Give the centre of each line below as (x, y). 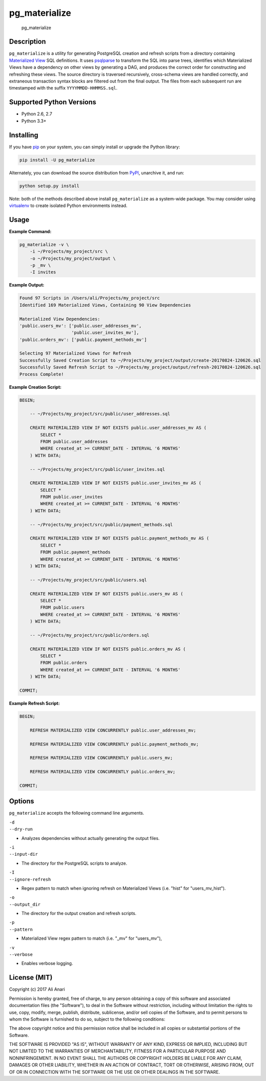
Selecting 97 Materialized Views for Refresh (75, 353)
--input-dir (23, 854)
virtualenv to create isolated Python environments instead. (68, 206)
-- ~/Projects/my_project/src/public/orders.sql (90, 635)
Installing (24, 135)
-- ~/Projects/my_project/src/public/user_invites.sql (97, 469)
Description (28, 42)
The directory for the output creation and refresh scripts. (79, 914)
